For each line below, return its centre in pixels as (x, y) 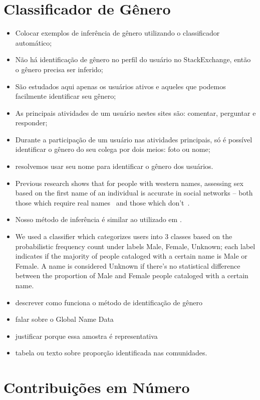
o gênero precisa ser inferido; (59, 69)
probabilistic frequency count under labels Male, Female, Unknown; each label (135, 246)
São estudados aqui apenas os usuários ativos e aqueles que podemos (120, 86)
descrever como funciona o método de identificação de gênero (109, 302)
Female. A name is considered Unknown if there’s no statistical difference (128, 265)
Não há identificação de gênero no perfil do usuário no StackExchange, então (133, 59)
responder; (31, 123)
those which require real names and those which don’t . (102, 202)
